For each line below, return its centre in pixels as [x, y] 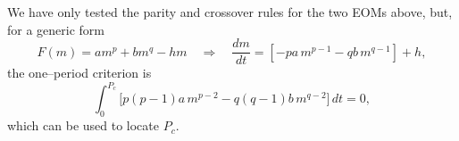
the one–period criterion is [79, 73]
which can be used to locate [83, 125]
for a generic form [56, 29]
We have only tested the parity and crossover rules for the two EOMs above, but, [230, 12]
